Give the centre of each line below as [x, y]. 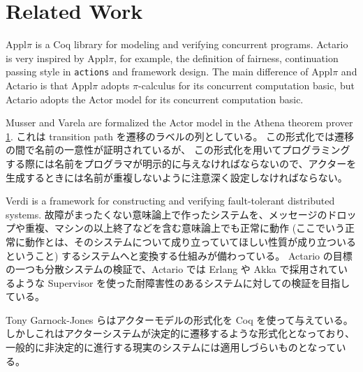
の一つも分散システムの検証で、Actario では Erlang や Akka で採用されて [172, 269]
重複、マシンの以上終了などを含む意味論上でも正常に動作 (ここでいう [185, 228]
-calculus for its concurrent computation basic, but [246, 85]
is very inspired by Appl [57, 58]
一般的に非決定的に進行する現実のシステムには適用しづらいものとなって [171, 347]
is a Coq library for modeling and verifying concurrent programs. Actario [192, 44]
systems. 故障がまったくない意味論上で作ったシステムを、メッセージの [166, 214]
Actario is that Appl [49, 85]
